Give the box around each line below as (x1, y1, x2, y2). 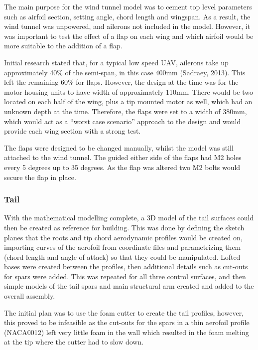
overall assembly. (4, 291, 55, 301)
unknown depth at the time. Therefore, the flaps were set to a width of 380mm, (4, 106, 247, 116)
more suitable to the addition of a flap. (4, 40, 123, 51)
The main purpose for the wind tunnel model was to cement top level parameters (4, 1, 252, 11)
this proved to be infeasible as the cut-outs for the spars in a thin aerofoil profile (4, 317, 250, 328)
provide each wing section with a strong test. (4, 126, 141, 136)
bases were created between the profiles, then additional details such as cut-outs (4, 261, 248, 272)
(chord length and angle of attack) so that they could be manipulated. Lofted (4, 251, 241, 262)
